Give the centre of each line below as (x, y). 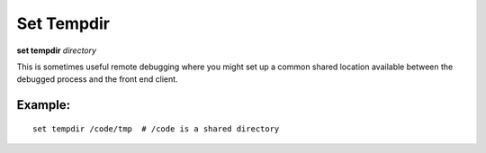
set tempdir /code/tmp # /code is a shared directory (156, 129)
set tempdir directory (57, 50)
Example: (44, 105)
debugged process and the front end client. (98, 79)
